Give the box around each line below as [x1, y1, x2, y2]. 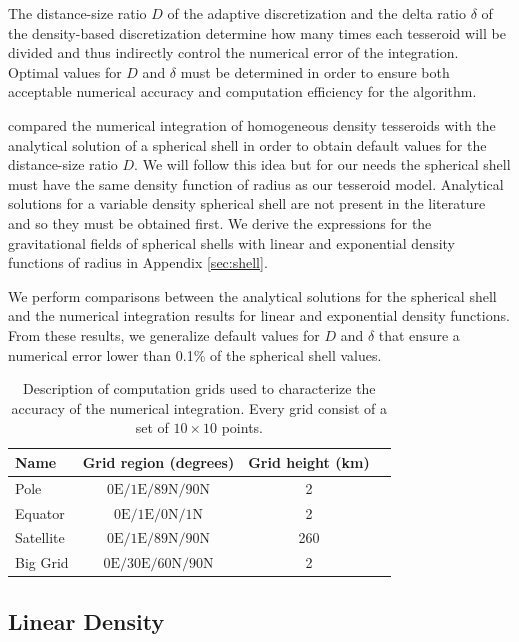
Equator [15, 502, 65, 523]
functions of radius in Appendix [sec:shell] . [8, 252, 268, 273]
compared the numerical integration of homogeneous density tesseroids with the [8, 114, 496, 135]
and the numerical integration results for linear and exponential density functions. [8, 305, 510, 326]
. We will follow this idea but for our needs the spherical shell [134, 154, 511, 175]
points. [221, 417, 263, 438]
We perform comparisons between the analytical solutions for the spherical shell [8, 285, 497, 306]
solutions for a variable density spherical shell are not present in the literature [8, 193, 486, 214]
